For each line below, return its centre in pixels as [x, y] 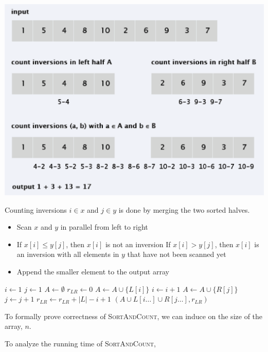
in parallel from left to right [104, 227]
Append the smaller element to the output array [93, 272]
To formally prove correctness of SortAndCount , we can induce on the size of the [134, 316]
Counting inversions [36, 209]
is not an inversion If [138, 244]
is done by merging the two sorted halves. [184, 209]
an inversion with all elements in [68, 254]
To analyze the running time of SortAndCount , [80, 344]
